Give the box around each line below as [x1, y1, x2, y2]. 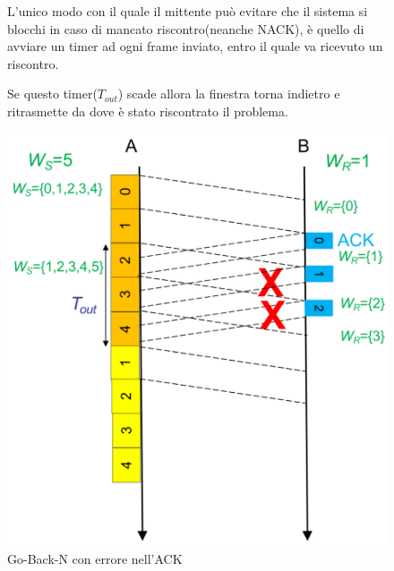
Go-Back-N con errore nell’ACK [7, 550, 183, 568]
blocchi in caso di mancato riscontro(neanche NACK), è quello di [7, 19, 364, 38]
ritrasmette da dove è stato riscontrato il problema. [7, 101, 288, 120]
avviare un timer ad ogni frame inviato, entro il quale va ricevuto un [7, 37, 383, 55]
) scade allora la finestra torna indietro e [117, 84, 340, 103]
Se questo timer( [7, 84, 98, 103]
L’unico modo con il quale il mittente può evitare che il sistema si [7, 2, 368, 20]
